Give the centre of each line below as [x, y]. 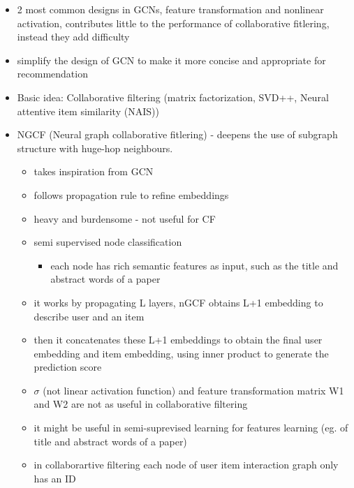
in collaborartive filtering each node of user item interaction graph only [186, 465]
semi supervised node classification [108, 242]
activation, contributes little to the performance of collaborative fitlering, [173, 23]
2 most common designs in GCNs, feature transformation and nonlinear [170, 9]
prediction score [68, 367]
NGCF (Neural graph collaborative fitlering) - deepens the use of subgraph [177, 134]
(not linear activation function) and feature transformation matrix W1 [193, 390]
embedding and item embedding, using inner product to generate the [181, 353]
